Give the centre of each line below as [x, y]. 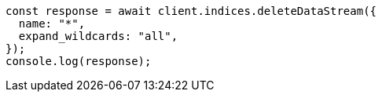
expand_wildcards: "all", [98, 36]
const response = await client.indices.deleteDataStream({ [191, 11]
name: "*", [52, 24]
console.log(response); [79, 61]
